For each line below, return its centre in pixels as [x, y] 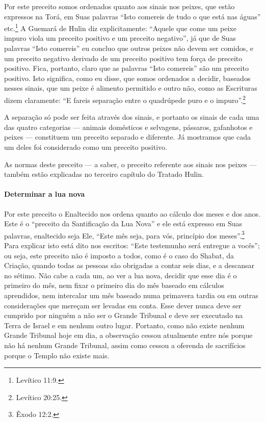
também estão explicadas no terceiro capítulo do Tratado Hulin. [104, 174]
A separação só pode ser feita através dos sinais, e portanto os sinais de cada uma [132, 117]
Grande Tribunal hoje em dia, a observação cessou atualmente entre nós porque [128, 335]
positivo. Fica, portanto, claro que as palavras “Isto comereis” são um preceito [126, 68]
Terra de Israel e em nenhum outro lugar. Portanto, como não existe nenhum [124, 325]
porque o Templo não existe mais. [57, 355]
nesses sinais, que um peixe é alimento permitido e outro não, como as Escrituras [131, 88]
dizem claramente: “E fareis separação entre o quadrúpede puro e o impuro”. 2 [125, 99]
